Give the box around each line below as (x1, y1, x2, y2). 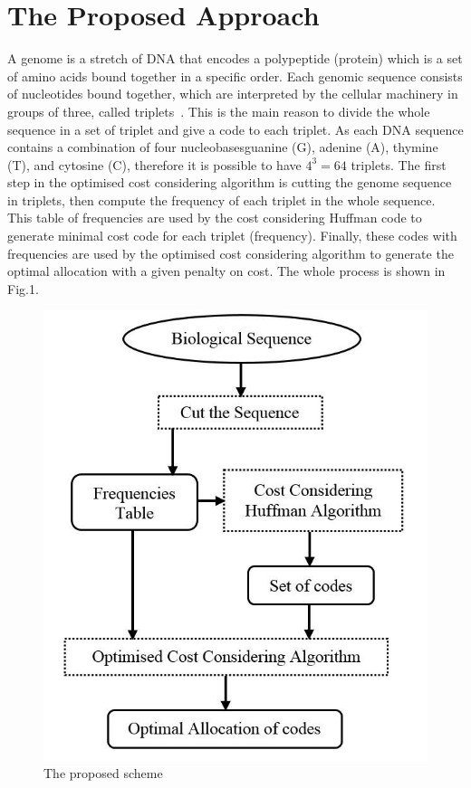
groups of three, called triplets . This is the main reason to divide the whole (7, 101, 430, 120)
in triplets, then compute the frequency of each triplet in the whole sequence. (7, 190, 436, 209)
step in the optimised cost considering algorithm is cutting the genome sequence (7, 173, 452, 192)
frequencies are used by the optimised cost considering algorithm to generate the (7, 243, 454, 262)
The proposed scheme (43, 764, 163, 783)
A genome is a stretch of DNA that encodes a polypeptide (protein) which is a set (7, 49, 463, 68)
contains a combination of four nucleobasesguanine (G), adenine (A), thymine (7, 138, 438, 157)
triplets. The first (351, 155, 447, 174)
